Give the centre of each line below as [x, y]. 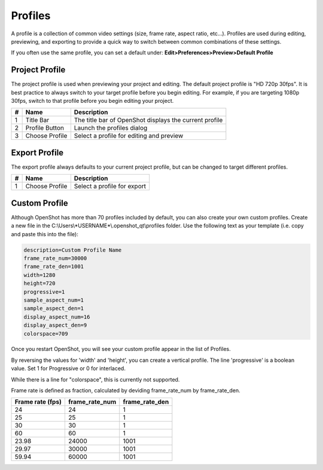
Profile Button [45, 128]
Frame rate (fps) [38, 402]
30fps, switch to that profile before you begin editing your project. [92, 101]
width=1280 [39, 275]
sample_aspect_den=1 [54, 309]
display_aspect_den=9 [55, 325]
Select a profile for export [110, 187]
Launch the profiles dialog [111, 128]
